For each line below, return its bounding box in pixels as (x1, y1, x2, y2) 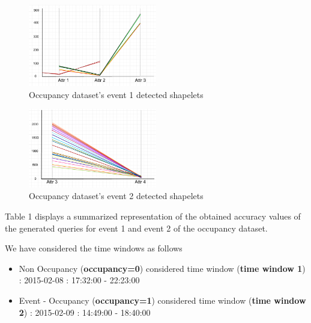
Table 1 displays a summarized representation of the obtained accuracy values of (5, 210, 301, 223)
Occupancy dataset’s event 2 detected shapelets (29, 189, 204, 202)
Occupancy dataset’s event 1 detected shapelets (29, 88, 204, 100)
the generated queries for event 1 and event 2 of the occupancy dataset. (5, 221, 268, 234)
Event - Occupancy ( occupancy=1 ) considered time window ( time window (19, 294, 306, 307)
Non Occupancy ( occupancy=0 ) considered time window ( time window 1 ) (19, 262, 306, 274)
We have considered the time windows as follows (5, 242, 183, 254)
